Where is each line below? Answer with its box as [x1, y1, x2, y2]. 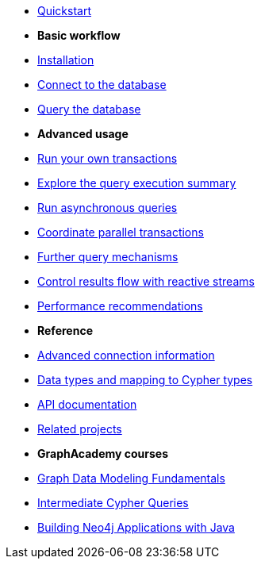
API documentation [37, 398, 137, 411]
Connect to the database [37, 78, 167, 91]
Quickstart [37, 4, 92, 17]
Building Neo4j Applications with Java [37, 521, 235, 534]
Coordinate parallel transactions [37, 225, 204, 239]
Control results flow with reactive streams [37, 275, 255, 288]
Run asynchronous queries [37, 201, 178, 214]
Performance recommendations [37, 299, 203, 313]
